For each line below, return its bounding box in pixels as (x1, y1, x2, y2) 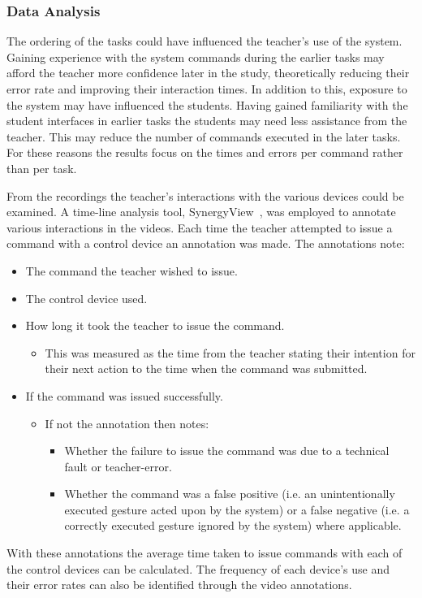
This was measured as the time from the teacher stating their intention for (45, 344, 416, 361)
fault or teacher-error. (64, 457, 172, 474)
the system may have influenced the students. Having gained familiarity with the (6, 96, 408, 113)
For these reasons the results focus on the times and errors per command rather (6, 144, 403, 161)
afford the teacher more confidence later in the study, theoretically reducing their (6, 64, 410, 81)
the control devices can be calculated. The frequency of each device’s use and (6, 560, 390, 577)
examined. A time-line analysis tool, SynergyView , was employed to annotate (6, 203, 396, 220)
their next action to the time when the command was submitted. (45, 360, 368, 377)
